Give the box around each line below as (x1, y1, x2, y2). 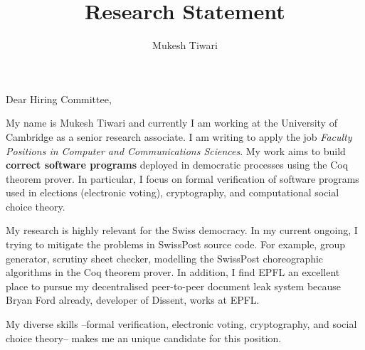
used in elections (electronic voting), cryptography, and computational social (6, 185, 339, 200)
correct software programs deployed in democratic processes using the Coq (6, 157, 349, 172)
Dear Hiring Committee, (6, 91, 112, 106)
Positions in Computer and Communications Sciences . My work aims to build (6, 143, 346, 158)
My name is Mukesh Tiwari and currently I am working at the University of (6, 115, 337, 130)
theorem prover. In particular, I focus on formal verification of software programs (6, 171, 359, 186)
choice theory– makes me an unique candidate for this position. (6, 330, 282, 345)
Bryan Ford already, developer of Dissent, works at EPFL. (6, 292, 260, 307)
